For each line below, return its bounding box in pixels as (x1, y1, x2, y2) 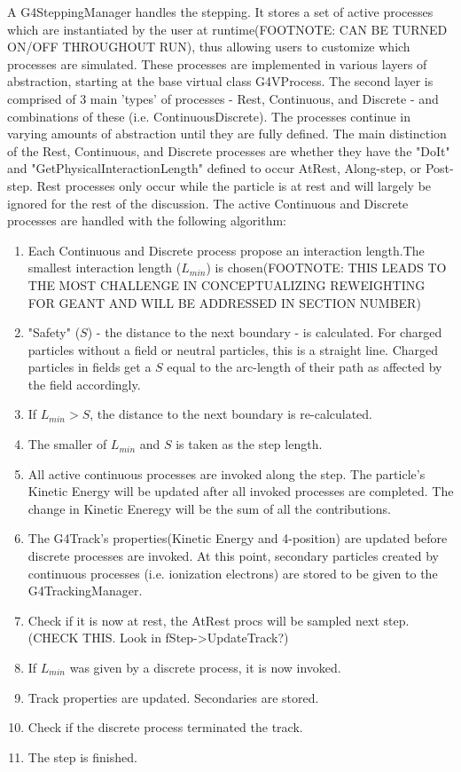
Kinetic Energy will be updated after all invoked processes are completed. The (27, 482, 454, 500)
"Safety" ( (27, 323, 81, 342)
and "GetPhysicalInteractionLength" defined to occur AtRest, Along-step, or (7, 159, 422, 177)
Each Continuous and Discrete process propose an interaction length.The (27, 240, 425, 259)
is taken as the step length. (176, 435, 323, 453)
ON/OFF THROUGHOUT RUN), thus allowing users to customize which (7, 37, 410, 56)
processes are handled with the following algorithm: (7, 211, 286, 230)
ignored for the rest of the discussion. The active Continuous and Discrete (7, 193, 409, 212)
